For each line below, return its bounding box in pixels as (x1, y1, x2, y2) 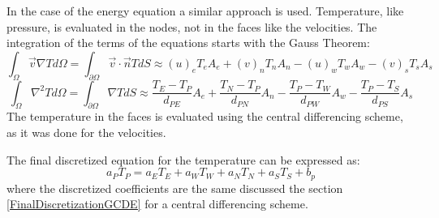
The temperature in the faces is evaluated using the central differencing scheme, (6, 108, 403, 125)
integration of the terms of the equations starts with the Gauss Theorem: (6, 34, 370, 51)
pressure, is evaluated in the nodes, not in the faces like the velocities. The (6, 18, 377, 35)
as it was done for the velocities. (6, 123, 166, 140)
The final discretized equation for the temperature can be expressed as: (6, 151, 360, 168)
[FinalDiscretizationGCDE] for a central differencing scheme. (6, 195, 308, 212)
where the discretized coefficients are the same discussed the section (6, 179, 343, 196)
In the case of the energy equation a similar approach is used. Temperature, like (6, 2, 404, 19)
